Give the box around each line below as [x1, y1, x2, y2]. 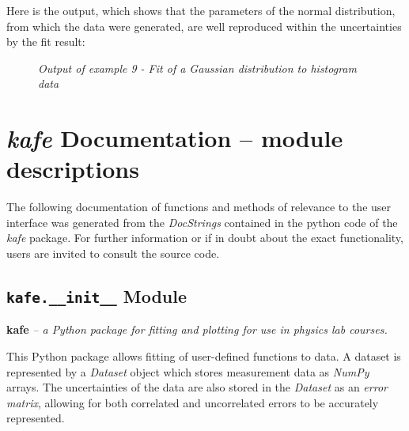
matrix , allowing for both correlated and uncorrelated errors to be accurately [6, 394, 379, 410]
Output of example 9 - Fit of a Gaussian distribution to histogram [38, 59, 357, 76]
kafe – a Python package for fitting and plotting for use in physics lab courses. [6, 321, 388, 338]
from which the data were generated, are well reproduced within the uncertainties [6, 17, 402, 34]
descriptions [6, 153, 139, 185]
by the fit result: [6, 33, 85, 50]
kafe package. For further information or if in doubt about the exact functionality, [6, 229, 403, 246]
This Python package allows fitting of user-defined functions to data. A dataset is [6, 348, 401, 365]
